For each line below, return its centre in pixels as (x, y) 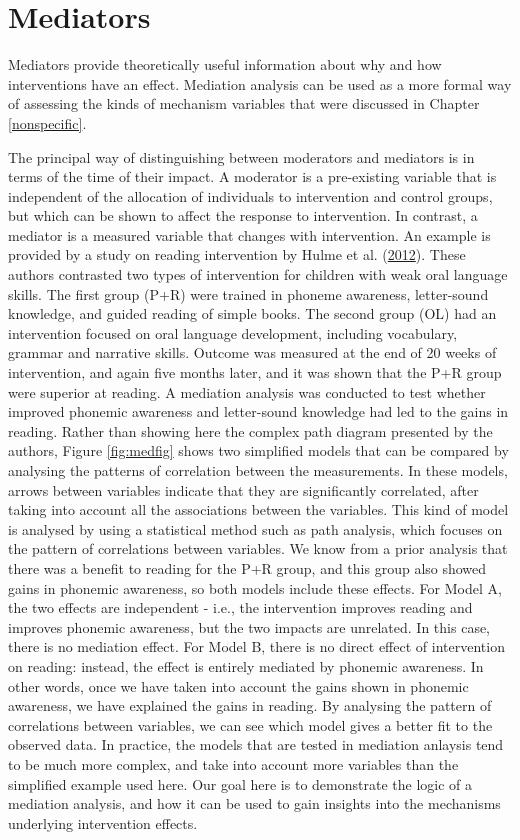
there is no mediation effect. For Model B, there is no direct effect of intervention (256, 646)
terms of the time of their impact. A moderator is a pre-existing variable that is (252, 176)
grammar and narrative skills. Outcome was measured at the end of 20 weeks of (252, 352)
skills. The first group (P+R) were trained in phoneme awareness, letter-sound (248, 293)
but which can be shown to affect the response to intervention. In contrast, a (243, 215)
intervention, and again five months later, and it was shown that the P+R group (255, 372)
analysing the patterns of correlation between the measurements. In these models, (258, 470)
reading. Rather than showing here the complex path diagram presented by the (250, 430)
